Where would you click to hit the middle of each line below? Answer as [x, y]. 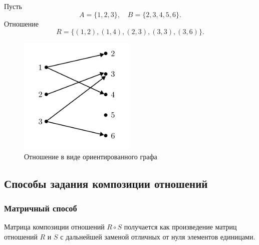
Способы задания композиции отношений [106, 183]
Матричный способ [41, 208]
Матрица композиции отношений [54, 227]
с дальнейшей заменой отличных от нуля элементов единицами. [158, 236]
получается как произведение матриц [180, 227]
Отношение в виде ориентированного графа [91, 156]
